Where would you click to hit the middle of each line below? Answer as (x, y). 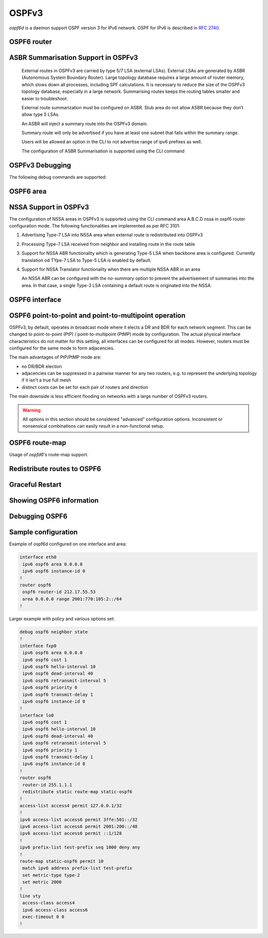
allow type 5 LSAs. (40, 115)
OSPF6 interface (35, 300)
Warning (32, 410)
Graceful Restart (35, 485)
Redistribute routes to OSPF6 (55, 469)
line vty (30, 896)
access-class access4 (49, 903)
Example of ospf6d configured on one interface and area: (68, 544)
